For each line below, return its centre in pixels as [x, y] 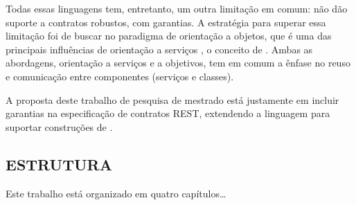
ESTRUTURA [59, 164]
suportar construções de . [59, 126]
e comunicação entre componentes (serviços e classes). [120, 76]
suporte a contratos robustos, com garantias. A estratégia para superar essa [166, 22]
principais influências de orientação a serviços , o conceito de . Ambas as [159, 49]
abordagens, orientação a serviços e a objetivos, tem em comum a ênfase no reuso [178, 63]
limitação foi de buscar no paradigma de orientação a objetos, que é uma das [169, 36]
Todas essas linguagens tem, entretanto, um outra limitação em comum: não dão [177, 8]
